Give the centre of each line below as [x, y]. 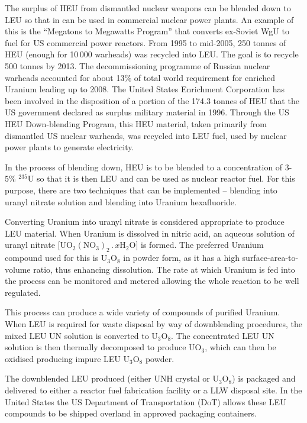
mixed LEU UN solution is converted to [77, 335]
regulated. [23, 292]
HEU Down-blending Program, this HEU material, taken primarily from [136, 123]
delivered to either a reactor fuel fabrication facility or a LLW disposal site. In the [153, 390]
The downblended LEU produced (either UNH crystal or [107, 378]
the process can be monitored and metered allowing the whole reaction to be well [152, 281]
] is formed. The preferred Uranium [200, 245]
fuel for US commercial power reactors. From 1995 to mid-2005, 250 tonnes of [146, 42]
